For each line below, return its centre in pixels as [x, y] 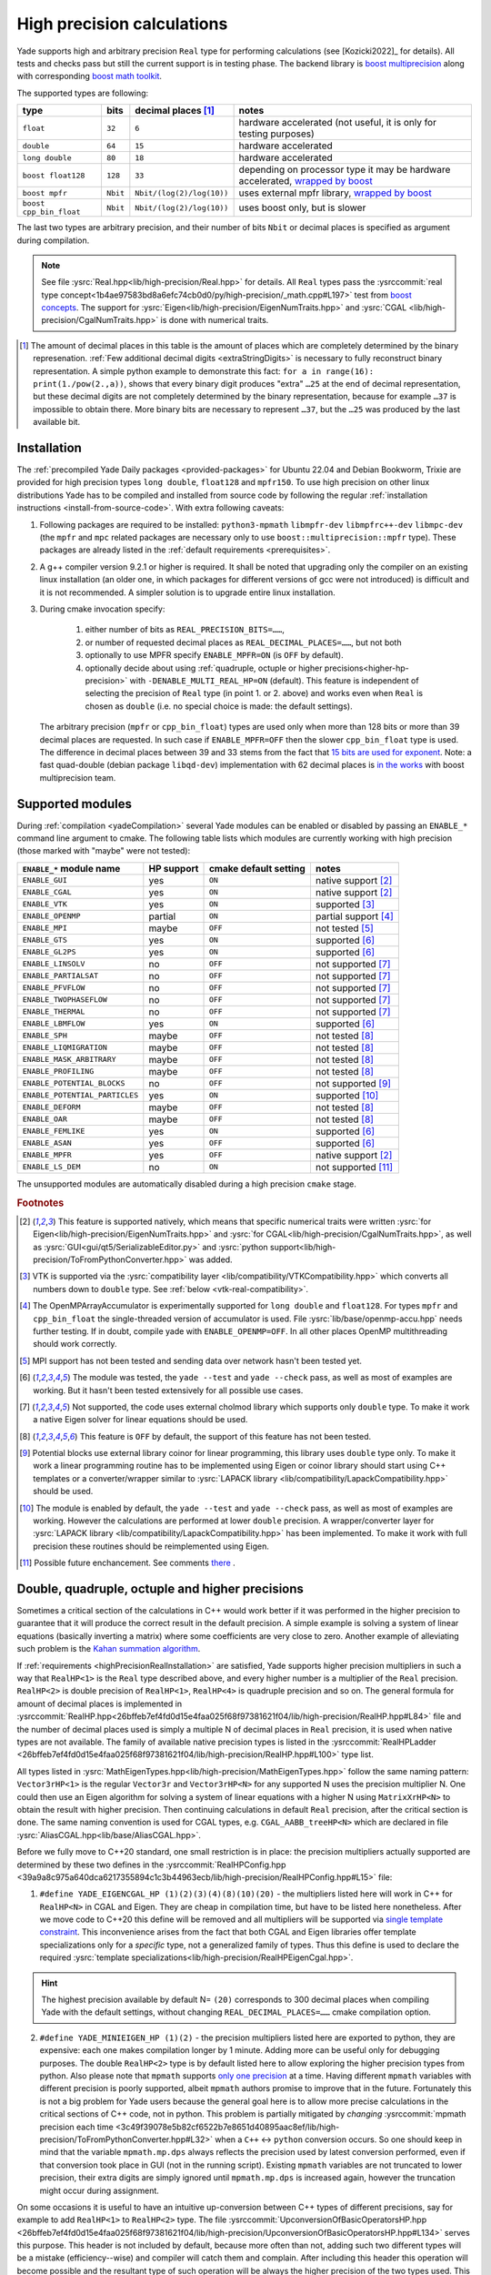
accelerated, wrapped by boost [306, 181]
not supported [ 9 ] [353, 1083]
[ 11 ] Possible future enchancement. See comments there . [127, 1563]
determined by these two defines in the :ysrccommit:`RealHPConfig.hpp [151, 1865]
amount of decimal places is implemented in [99, 1704]
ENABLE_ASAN [47, 1143]
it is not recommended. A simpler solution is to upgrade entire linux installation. [187, 592]
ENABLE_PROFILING [58, 1072]
